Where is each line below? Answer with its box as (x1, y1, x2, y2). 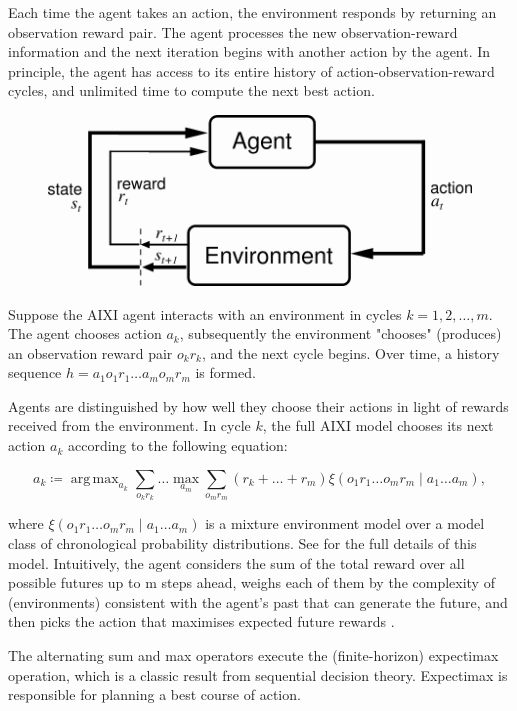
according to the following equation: (67, 435, 288, 456)
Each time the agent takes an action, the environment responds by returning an (8, 2, 497, 22)
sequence (8, 362, 62, 383)
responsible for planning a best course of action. (8, 684, 301, 705)
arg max (70, 471, 119, 486)
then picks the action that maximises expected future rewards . (8, 611, 395, 632)
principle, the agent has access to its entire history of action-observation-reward (8, 60, 495, 81)
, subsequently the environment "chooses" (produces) (179, 323, 502, 344)
